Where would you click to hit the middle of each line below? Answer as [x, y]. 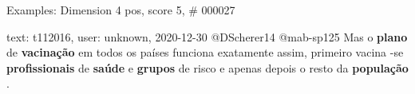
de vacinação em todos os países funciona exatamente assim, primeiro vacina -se [205, 52]
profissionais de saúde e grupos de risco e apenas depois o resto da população [207, 67]
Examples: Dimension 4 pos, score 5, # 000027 [121, 10]
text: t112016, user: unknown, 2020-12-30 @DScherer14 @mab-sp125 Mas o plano [207, 36]
